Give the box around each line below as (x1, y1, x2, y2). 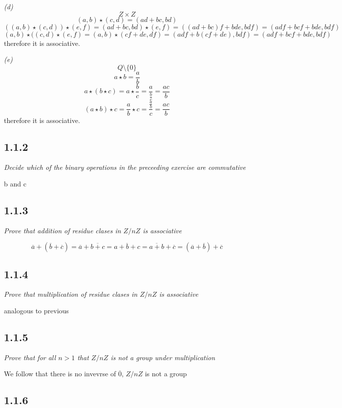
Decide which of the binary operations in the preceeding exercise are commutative (4, 162, 246, 172)
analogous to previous (4, 306, 69, 316)
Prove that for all (4, 352, 56, 362)
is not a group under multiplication (110, 352, 215, 362)
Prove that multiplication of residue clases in (4, 289, 138, 299)
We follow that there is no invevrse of (4, 368, 116, 379)
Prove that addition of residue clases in (4, 225, 121, 235)
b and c (4, 178, 26, 188)
